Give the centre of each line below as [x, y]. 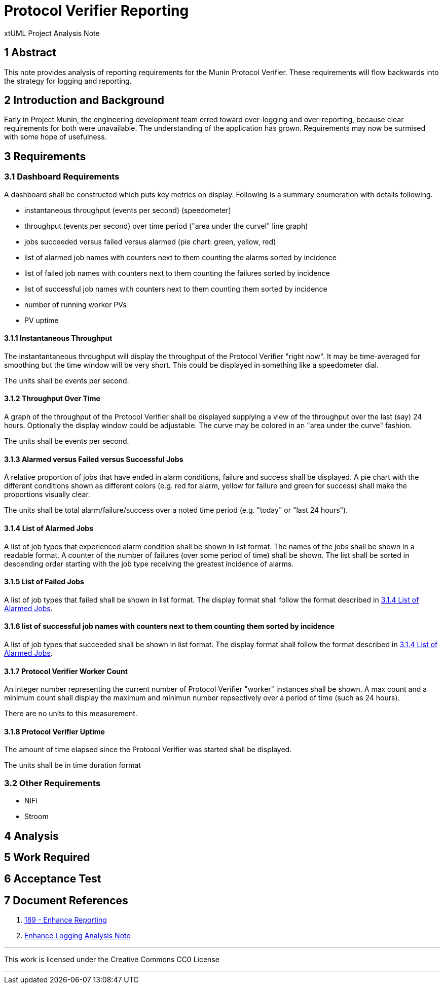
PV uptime [42, 320]
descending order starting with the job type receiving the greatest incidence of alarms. [149, 563]
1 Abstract [30, 53]
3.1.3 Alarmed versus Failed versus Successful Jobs [94, 459]
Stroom [36, 817]
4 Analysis [31, 836]
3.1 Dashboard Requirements [62, 177]
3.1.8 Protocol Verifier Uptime [54, 731]
